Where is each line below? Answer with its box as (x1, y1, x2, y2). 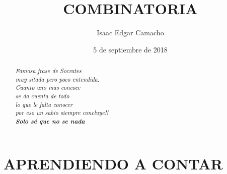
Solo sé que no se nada (15, 117, 85, 126)
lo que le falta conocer (15, 100, 73, 108)
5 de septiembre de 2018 (93, 44, 168, 54)
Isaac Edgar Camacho (97, 27, 164, 38)
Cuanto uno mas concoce (15, 83, 81, 92)
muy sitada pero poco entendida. (15, 75, 100, 83)
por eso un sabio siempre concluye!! (15, 108, 108, 117)
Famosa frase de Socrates (15, 67, 82, 75)
